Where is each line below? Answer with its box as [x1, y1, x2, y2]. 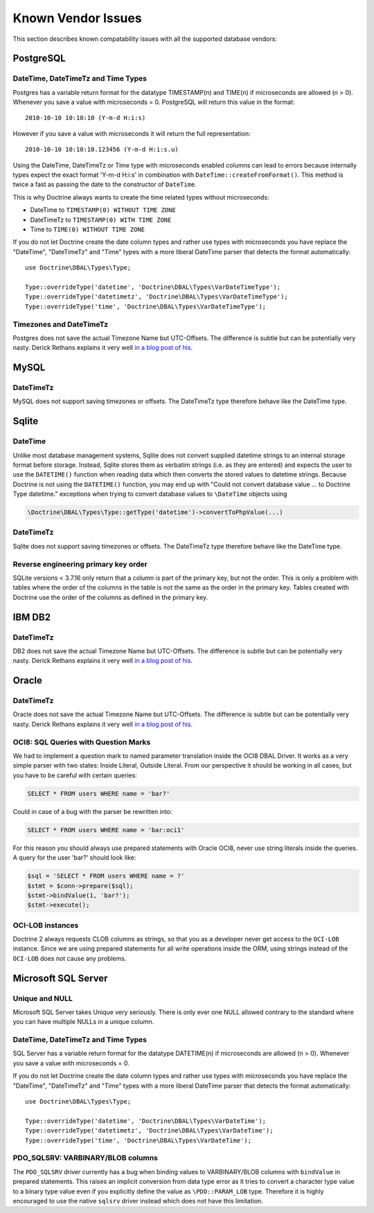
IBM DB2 [12, 611, 51, 623]
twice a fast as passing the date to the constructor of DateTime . [12, 180, 197, 188]
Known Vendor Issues [12, 10, 142, 26]
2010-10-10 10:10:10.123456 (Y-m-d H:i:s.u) [25, 145, 179, 154]
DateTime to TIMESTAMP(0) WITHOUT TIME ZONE [30, 206, 176, 214]
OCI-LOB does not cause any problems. [12, 954, 127, 962]
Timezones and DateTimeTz [12, 319, 109, 329]
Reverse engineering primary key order [12, 559, 148, 569]
